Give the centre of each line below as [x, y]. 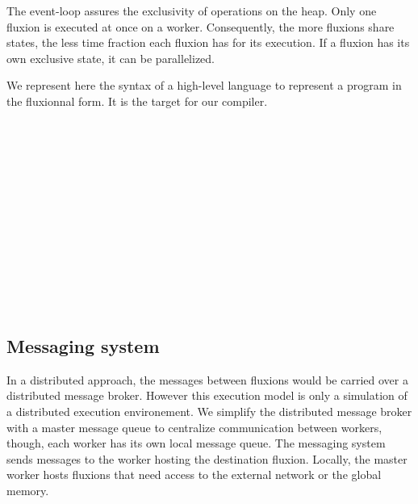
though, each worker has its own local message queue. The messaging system [196, 443]
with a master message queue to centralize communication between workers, [194, 427]
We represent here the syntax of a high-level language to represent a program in [204, 85]
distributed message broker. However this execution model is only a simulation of [207, 395]
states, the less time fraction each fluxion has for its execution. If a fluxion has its [208, 42]
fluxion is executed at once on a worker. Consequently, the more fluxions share [201, 26]
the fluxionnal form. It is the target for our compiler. [137, 101]
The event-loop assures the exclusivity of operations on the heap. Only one [192, 10]
